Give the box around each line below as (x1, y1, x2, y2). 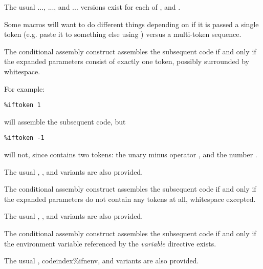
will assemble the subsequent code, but (4, 116, 126, 127)
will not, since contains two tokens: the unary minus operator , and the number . (4, 149, 257, 160)
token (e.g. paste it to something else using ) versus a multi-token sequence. (4, 29, 242, 39)
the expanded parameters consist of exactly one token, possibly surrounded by (4, 56, 249, 67)
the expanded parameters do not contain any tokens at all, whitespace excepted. (4, 193, 256, 204)
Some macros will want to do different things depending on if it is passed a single (4, 18, 259, 29)
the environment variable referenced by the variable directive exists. (4, 238, 216, 249)
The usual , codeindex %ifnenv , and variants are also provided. (4, 255, 199, 266)
